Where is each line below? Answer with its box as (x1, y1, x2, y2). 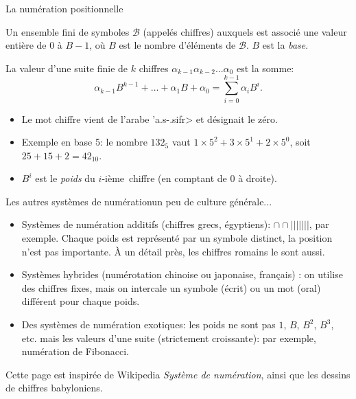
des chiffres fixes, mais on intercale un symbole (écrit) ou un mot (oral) (21, 280, 321, 295)
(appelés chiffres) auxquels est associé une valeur (143, 24, 347, 38)
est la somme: (236, 60, 294, 75)
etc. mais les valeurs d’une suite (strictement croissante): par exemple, (21, 330, 316, 345)
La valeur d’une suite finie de (5, 60, 128, 75)
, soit (289, 135, 311, 149)
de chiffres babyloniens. (5, 380, 103, 395)
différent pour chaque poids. (21, 294, 140, 308)
